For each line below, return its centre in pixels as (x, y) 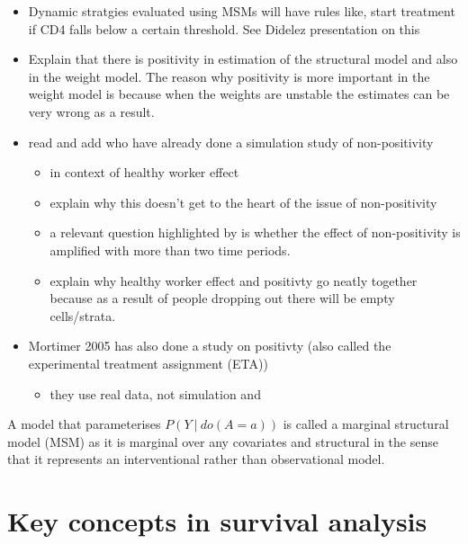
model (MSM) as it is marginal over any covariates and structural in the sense (223, 441)
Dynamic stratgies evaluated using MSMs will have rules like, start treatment (242, 11)
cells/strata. (83, 315)
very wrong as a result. (91, 111)
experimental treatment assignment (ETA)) (148, 363)
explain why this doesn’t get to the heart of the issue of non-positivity (243, 202)
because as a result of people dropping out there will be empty (222, 298)
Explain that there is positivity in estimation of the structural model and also (243, 59)
